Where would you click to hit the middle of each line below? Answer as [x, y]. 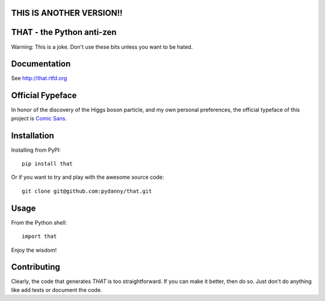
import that [39, 237]
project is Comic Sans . [39, 118]
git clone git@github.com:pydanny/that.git [87, 191]
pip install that [47, 164]
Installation [32, 135]
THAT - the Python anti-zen [64, 32]
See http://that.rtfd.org [39, 78]
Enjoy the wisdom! [34, 250]
